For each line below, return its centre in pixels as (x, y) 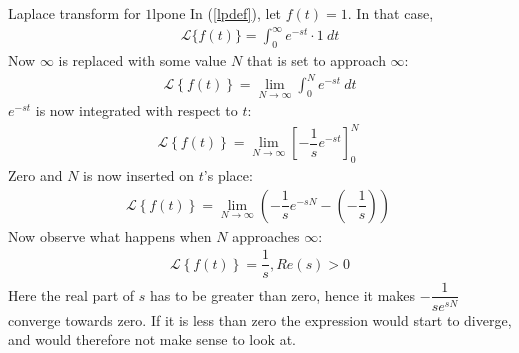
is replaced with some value (142, 59)
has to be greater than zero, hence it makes (283, 294)
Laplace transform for (74, 13)
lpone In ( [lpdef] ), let (217, 13)
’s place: (228, 175)
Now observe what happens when (110, 235)
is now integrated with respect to (136, 110)
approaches (266, 235)
